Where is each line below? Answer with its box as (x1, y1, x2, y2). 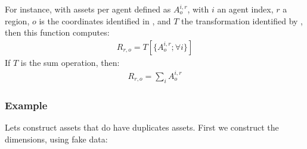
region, (5, 14, 30, 27)
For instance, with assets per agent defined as (5, 3, 171, 15)
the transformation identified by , (181, 14, 303, 27)
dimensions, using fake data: (5, 132, 108, 145)
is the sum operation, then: (20, 56, 120, 68)
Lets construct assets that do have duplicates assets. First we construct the (5, 121, 279, 133)
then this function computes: (5, 26, 110, 39)
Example (5, 97, 48, 112)
